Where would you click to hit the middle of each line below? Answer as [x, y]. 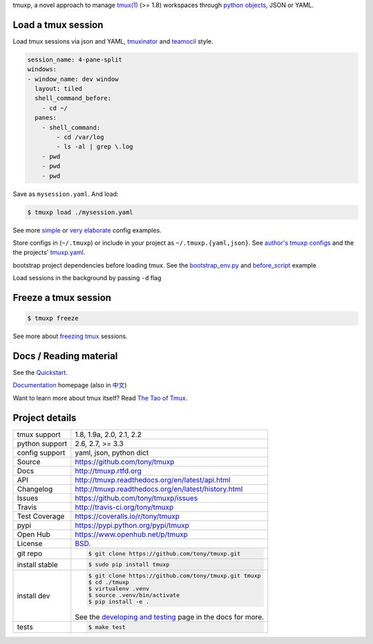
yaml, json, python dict [112, 452]
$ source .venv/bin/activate [134, 595]
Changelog [35, 489]
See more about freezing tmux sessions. [70, 336]
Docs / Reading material [65, 356]
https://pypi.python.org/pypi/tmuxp [132, 525]
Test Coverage [41, 516]
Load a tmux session [58, 25]
